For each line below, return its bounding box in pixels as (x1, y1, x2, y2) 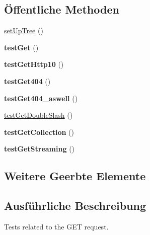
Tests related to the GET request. (4, 221, 109, 231)
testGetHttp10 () (4, 59, 64, 69)
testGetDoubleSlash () (4, 110, 73, 120)
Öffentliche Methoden (4, 2, 119, 17)
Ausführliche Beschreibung (4, 198, 146, 213)
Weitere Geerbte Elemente (4, 168, 146, 184)
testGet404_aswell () (4, 93, 78, 103)
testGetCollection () (4, 126, 74, 137)
